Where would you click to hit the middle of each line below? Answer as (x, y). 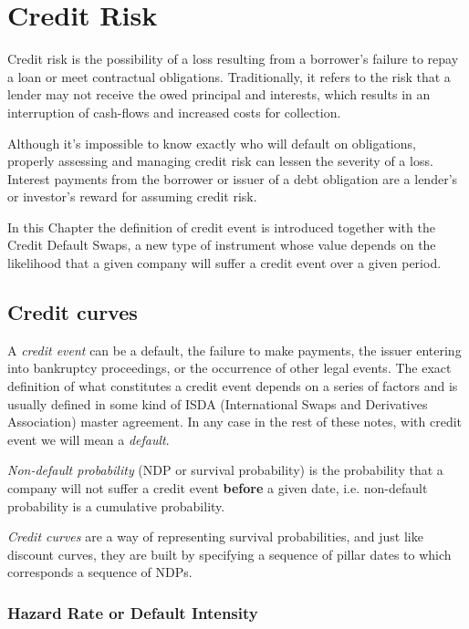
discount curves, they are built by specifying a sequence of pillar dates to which (229, 554)
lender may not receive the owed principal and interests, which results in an (219, 94)
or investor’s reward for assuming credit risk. (132, 196)
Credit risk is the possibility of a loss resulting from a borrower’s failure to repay (233, 59)
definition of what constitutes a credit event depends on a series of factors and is (233, 386)
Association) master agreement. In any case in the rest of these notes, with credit (235, 422)
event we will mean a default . (89, 439)
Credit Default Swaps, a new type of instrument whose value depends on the (222, 245)
